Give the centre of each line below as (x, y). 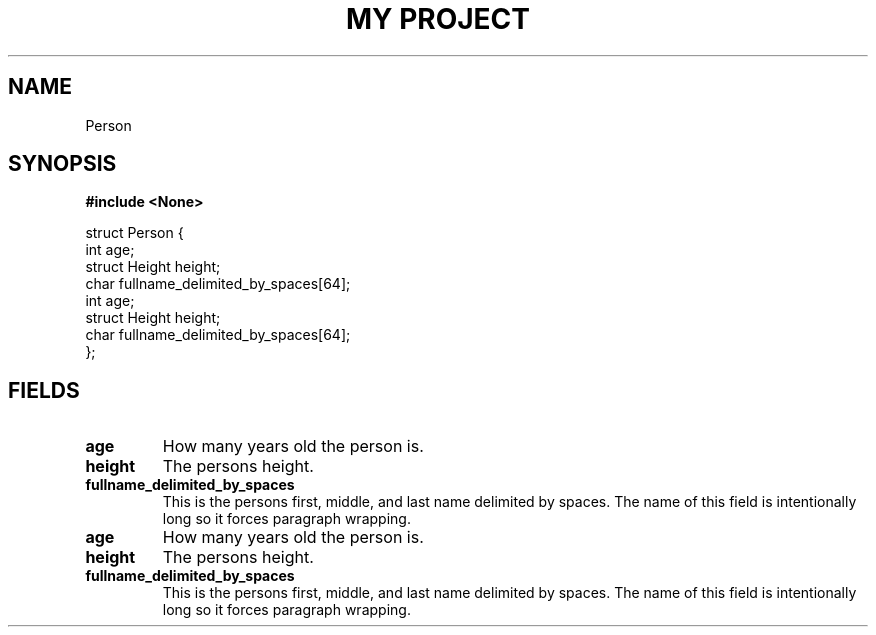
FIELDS (44, 390)
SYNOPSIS (62, 164)
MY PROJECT (438, 19)
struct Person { (134, 233)
